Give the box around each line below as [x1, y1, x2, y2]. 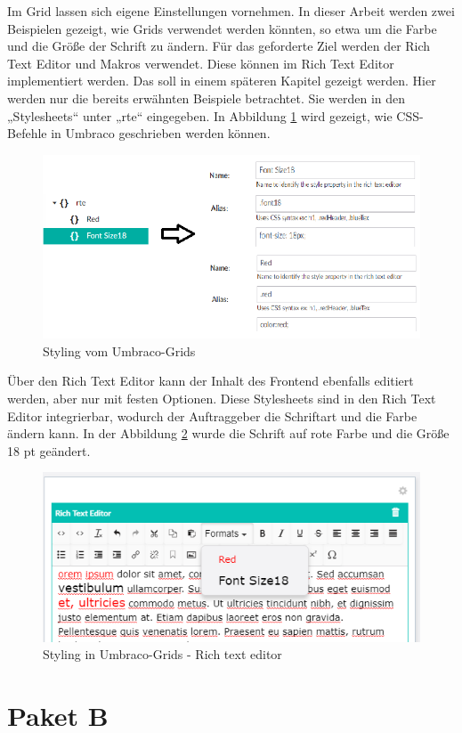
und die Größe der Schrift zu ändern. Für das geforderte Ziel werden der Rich [7, 37, 431, 55]
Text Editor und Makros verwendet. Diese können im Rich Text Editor [7, 53, 394, 72]
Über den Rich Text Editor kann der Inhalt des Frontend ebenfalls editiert [7, 371, 414, 390]
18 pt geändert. [7, 441, 91, 460]
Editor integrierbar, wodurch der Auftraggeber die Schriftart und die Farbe [7, 406, 417, 425]
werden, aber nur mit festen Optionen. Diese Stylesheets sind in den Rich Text [7, 389, 436, 408]
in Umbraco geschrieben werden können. [51, 124, 271, 143]
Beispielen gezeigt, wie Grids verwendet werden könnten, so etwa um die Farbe [7, 19, 437, 37]
